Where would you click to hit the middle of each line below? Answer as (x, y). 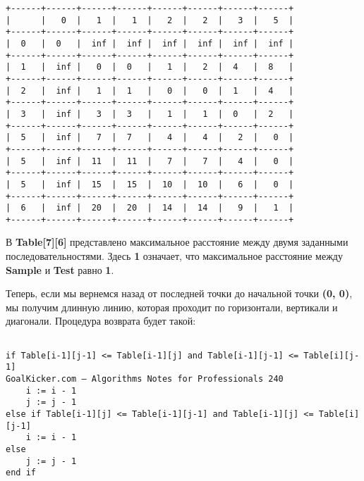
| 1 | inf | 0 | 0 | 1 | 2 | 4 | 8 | (150, 67)
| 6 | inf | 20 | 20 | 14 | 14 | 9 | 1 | (150, 208)
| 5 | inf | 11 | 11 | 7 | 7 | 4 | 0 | (150, 161)
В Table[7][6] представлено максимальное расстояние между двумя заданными (177, 242)
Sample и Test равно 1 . (60, 269)
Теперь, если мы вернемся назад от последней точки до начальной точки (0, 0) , (179, 293)
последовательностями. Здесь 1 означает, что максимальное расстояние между (174, 256)
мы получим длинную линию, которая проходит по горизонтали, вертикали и (172, 307)
